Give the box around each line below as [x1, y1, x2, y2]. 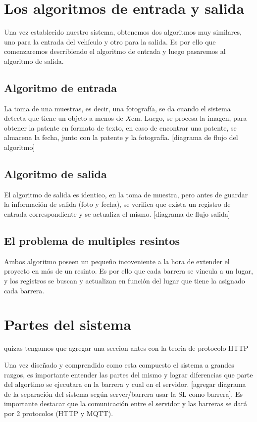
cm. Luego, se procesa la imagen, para [131, 113, 247, 123]
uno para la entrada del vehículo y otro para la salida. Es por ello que [4, 36, 216, 47]
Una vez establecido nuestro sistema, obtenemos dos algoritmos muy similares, [4, 27, 242, 37]
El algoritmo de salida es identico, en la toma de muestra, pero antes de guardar [4, 189, 248, 199]
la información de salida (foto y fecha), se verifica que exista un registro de [4, 199, 231, 209]
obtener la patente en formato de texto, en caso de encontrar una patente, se [4, 122, 237, 133]
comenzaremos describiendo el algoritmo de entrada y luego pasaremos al [4, 46, 226, 56]
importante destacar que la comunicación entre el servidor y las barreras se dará [4, 398, 248, 409]
